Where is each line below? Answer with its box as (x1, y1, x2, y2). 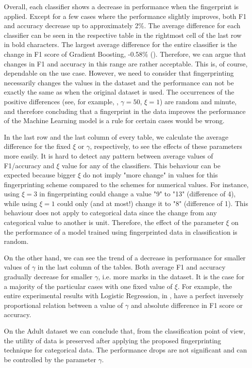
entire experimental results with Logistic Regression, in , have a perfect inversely (4, 290, 244, 301)
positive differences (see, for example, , (4, 96, 118, 106)
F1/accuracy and (4, 160, 54, 170)
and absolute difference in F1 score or (131, 300, 243, 310)
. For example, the (177, 281, 232, 291)
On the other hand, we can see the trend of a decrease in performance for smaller (4, 252, 246, 262)
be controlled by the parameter (4, 354, 96, 364)
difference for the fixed (4, 141, 71, 151)
